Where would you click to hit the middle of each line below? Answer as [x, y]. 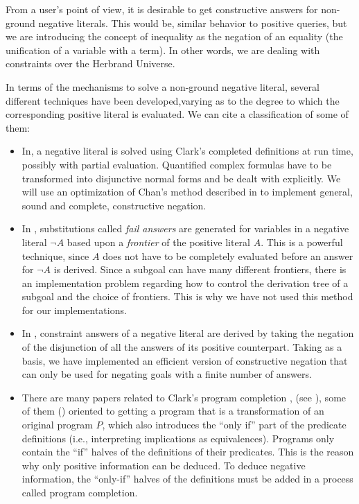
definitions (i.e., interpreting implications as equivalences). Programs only [178, 438]
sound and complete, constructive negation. [114, 205]
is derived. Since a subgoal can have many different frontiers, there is [200, 269]
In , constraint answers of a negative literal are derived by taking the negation [188, 333]
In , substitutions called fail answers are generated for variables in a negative [185, 228]
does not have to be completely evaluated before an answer [228, 255]
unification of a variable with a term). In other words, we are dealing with [163, 50]
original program [57, 425]
